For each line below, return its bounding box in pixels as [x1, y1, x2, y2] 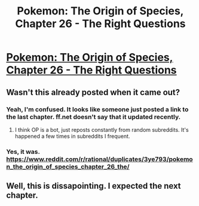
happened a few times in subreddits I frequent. [14, 132, 130, 140]
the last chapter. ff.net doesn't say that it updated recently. [6, 113, 181, 121]
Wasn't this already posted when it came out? [6, 87, 180, 97]
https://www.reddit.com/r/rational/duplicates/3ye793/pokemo [6, 154, 193, 163]
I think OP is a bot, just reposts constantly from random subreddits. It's [14, 126, 189, 133]
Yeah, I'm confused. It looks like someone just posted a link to [6, 105, 189, 113]
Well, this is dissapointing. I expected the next [6, 181, 181, 191]
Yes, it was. [6, 147, 40, 156]
